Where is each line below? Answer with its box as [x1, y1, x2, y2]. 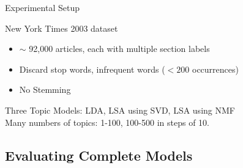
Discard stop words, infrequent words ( [19, 62, 165, 75]
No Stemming [19, 83, 71, 96]
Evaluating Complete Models [5, 145, 193, 164]
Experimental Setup [5, 1, 80, 13]
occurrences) [192, 62, 239, 75]
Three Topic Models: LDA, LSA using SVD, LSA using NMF [5, 103, 235, 116]
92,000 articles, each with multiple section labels [29, 42, 210, 55]
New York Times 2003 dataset [5, 21, 118, 34]
